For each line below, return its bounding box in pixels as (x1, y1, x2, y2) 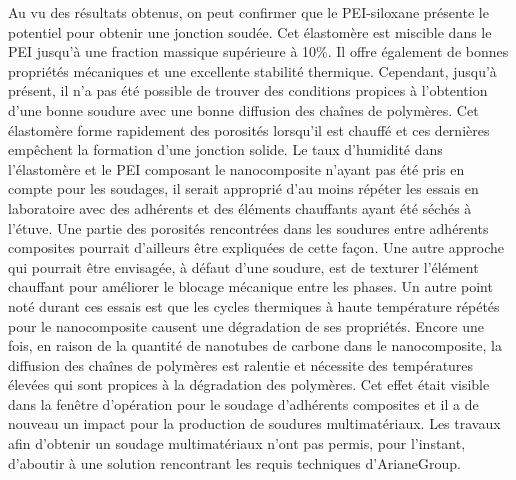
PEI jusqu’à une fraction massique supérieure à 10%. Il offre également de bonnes (8, 41, 509, 62)
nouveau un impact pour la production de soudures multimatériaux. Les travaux (8, 413, 501, 434)
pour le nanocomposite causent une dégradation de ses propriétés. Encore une (8, 315, 484, 336)
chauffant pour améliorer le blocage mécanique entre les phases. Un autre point (8, 276, 493, 297)
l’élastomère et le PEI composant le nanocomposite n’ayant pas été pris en (8, 158, 465, 179)
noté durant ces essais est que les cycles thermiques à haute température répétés (8, 295, 500, 316)
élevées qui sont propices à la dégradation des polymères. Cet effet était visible (8, 374, 490, 395)
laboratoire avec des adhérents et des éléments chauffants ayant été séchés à (8, 197, 472, 218)
